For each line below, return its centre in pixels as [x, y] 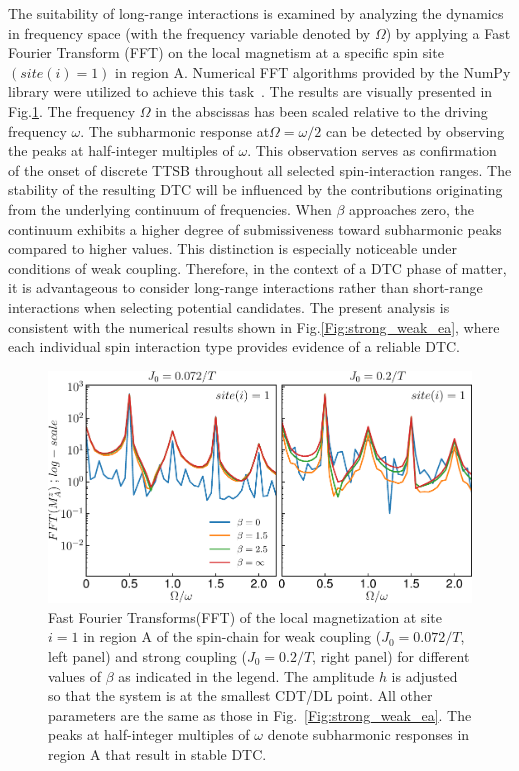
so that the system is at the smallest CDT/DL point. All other [240, 695]
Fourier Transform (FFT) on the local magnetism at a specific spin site [226, 52]
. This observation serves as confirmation [372, 150]
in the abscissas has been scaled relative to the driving [321, 110]
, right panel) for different [391, 655]
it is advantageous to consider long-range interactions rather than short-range [245, 287]
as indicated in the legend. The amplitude [246, 675]
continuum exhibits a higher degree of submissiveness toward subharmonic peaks [255, 228]
